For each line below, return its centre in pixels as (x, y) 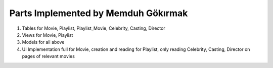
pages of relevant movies (49, 56)
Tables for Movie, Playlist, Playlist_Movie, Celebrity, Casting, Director (94, 28)
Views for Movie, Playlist (48, 35)
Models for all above (43, 42)
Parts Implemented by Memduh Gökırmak (99, 13)
